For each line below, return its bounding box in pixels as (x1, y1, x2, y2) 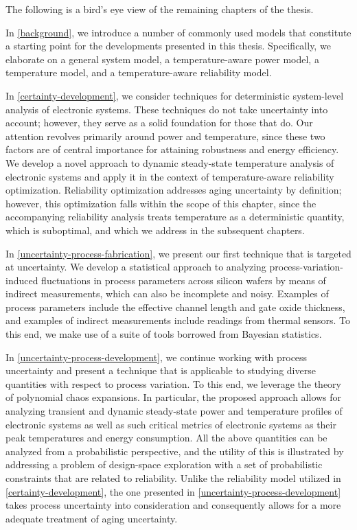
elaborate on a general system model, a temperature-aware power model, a (5, 51, 319, 66)
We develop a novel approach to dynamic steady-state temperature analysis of (5, 155, 334, 170)
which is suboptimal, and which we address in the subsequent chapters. (5, 222, 305, 237)
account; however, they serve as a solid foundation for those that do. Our (5, 115, 313, 130)
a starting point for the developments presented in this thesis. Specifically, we (5, 38, 331, 53)
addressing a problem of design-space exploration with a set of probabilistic (5, 457, 323, 472)
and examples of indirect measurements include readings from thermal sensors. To (5, 313, 351, 327)
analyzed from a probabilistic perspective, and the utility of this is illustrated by (5, 443, 344, 458)
